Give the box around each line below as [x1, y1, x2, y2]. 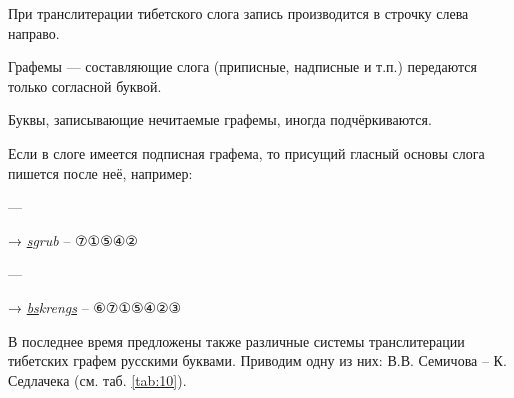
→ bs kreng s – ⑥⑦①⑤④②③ [8, 296, 182, 317]
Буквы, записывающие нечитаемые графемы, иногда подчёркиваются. [8, 109, 432, 130]
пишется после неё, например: [8, 162, 193, 183]
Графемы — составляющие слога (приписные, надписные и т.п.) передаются [8, 56, 477, 77]
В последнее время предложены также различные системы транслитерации [8, 330, 465, 351]
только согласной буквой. [8, 75, 162, 96]
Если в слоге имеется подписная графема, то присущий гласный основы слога [8, 142, 485, 163]
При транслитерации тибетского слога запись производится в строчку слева [8, 3, 469, 23]
